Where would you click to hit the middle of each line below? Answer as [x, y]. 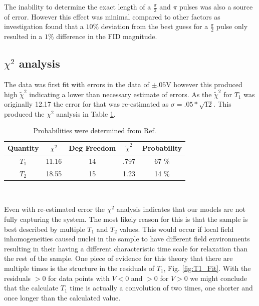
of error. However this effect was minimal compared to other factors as [112, 16]
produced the [24, 113]
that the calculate [31, 288]
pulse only [232, 26]
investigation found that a [44, 26]
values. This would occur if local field [177, 229]
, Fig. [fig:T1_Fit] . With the [207, 268]
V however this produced [204, 84]
